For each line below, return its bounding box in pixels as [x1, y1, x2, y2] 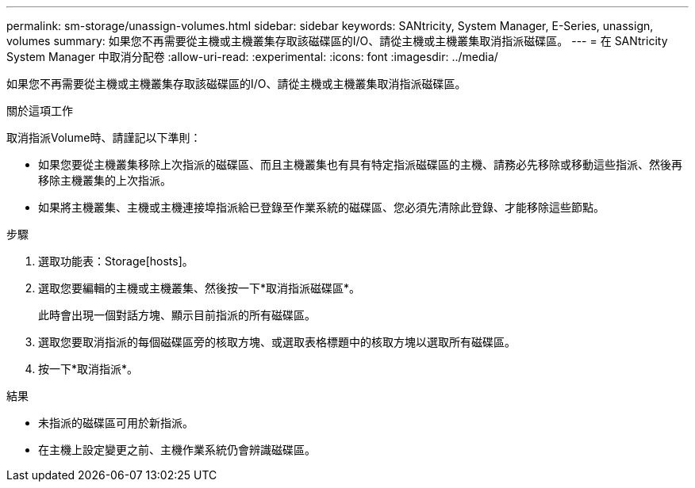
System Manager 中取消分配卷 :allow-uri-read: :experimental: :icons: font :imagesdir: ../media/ [6, 50, 498, 63]
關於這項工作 [6, 104, 73, 117]
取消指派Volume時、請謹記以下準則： [6, 131, 202, 144]
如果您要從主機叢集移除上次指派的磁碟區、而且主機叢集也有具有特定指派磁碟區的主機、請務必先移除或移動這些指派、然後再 [38, 158, 682, 171]
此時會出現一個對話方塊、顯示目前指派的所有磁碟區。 [38, 308, 316, 322]
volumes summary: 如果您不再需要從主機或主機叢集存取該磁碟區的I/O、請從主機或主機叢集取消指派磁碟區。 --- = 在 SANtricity [6, 34, 668, 48]
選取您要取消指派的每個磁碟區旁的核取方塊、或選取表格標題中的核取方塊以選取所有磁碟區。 [38, 335, 516, 349]
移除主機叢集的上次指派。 [38, 173, 171, 187]
